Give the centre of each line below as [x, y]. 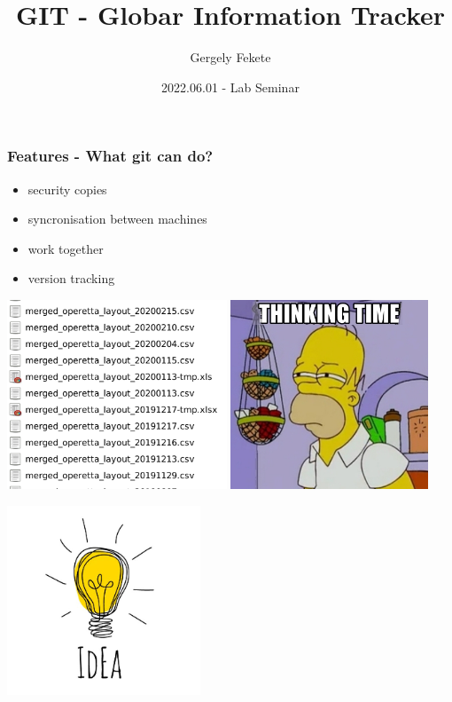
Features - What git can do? [110, 156]
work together [66, 248]
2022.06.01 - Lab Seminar [230, 87]
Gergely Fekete [230, 57]
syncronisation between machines [117, 219]
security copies [67, 189]
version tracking [71, 278]
